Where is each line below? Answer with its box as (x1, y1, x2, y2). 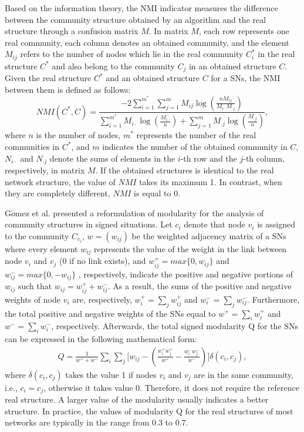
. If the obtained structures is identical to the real (95, 164, 274, 176)
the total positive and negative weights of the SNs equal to (5, 307, 216, 319)
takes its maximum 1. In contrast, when (139, 175, 282, 187)
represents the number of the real (136, 129, 256, 141)
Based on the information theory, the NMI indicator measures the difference (5, 2, 278, 14)
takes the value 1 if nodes (65, 368, 157, 380)
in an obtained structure (188, 59, 276, 72)
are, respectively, (72, 293, 132, 305)
